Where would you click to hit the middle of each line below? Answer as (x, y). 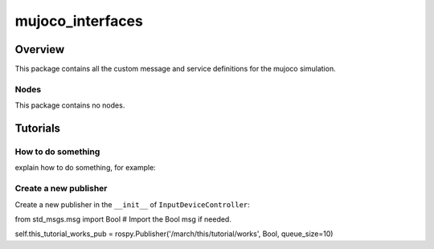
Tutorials (37, 129)
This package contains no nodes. (70, 105)
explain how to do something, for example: (85, 168)
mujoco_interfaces (79, 21)
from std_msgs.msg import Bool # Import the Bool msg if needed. (123, 219)
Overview (40, 49)
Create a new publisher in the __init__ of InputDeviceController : (133, 204)
